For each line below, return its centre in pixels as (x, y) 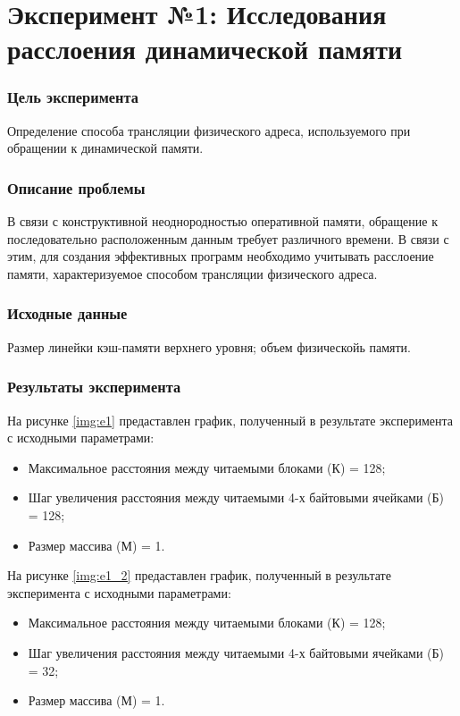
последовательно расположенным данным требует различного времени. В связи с (228, 238)
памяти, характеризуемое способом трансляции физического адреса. (192, 273)
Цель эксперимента (73, 97)
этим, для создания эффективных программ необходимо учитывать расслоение (221, 256)
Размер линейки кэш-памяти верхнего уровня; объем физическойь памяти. (209, 346)
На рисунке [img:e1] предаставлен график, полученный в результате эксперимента (230, 420)
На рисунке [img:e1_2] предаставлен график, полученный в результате (199, 575)
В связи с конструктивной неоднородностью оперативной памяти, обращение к (222, 221)
